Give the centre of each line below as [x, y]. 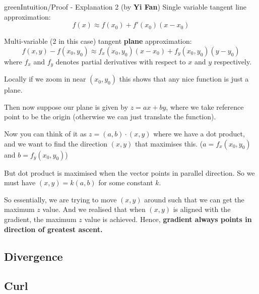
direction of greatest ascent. [53, 229]
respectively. [233, 61]
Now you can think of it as [45, 134]
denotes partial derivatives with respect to [121, 61]
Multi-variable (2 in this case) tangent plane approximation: [98, 41]
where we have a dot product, [199, 134]
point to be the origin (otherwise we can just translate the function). [110, 117]
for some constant [126, 182]
